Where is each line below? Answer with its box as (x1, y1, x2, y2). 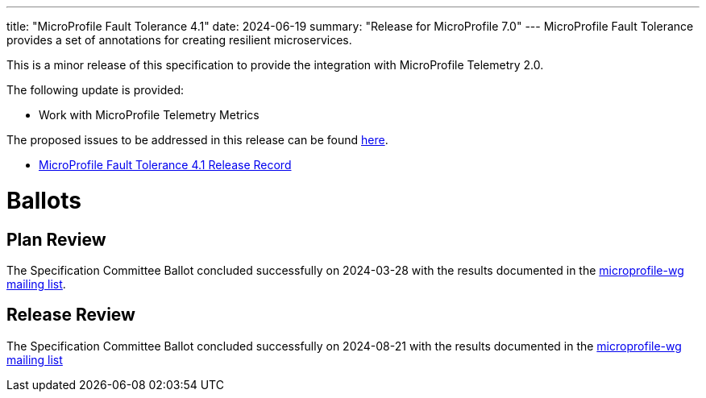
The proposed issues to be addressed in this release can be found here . (6, 133, 388, 147)
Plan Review (6, 229, 106, 250)
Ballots (6, 186, 81, 214)
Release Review (6, 305, 135, 325)
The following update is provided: (6, 83, 185, 97)
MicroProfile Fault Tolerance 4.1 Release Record (39, 158, 292, 172)
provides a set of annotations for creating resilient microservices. (6, 33, 352, 47)
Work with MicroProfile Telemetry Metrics (39, 108, 260, 122)
